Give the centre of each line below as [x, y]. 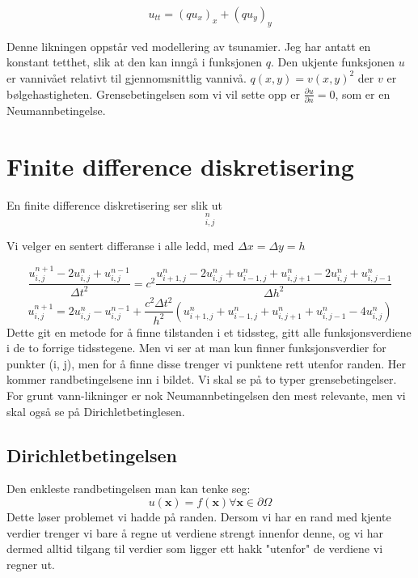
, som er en [363, 93]
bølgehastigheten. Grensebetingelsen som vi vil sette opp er [153, 93]
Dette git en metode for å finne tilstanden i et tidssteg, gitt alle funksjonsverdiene [209, 331]
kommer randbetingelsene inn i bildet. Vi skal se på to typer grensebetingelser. [202, 379]
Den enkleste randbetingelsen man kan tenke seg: [129, 489]
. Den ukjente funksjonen [333, 62]
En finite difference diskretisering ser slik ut [115, 204]
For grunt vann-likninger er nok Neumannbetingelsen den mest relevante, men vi [206, 395]
